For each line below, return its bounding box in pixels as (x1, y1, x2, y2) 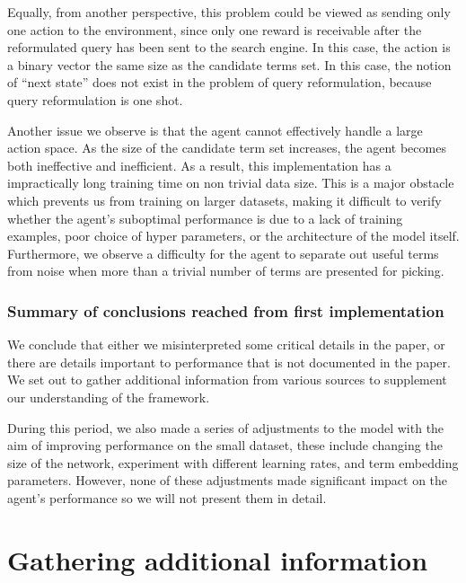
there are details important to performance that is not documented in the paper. (7, 352, 451, 371)
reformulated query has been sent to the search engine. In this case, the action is (7, 38, 451, 57)
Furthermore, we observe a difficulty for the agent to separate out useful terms (7, 243, 439, 262)
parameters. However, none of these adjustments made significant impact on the (7, 471, 448, 490)
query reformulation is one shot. (7, 90, 183, 109)
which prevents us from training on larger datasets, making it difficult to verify (7, 190, 442, 209)
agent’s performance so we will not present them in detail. (7, 488, 327, 507)
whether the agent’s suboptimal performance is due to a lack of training (7, 208, 403, 227)
